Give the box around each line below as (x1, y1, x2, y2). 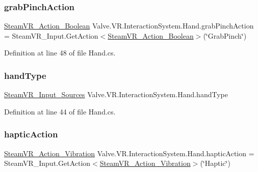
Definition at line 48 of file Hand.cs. (4, 47, 116, 58)
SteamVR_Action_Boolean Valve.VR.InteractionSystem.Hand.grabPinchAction (4, 20, 254, 31)
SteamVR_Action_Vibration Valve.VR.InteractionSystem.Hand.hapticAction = (4, 148, 254, 158)
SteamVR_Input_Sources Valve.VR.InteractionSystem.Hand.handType (4, 89, 228, 100)
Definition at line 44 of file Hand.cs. (4, 106, 116, 117)
